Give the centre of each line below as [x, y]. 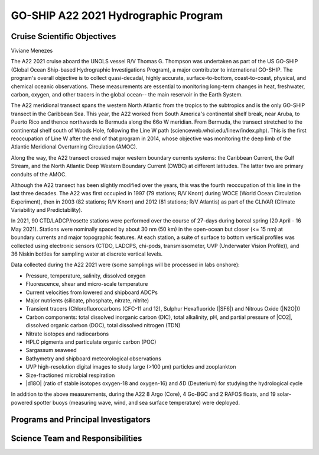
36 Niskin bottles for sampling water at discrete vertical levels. [87, 254]
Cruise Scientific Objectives [64, 36]
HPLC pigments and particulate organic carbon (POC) [91, 342]
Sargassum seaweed [51, 350]
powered [22, 402]
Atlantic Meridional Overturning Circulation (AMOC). [74, 147]
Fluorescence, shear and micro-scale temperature [87, 284]
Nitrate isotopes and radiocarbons [67, 334]
